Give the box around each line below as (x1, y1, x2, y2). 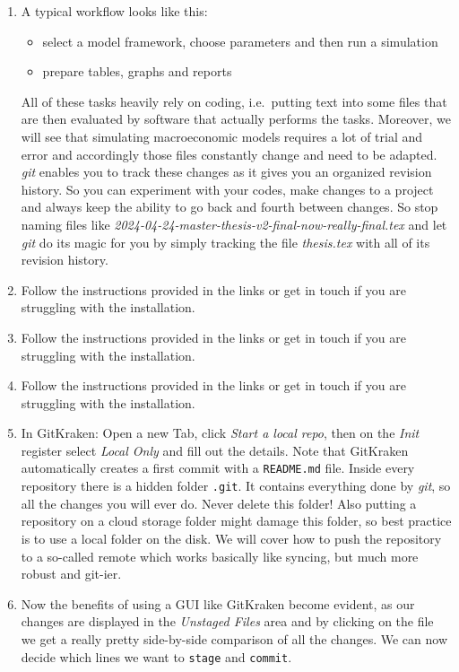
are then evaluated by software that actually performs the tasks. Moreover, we (21, 109, 452, 128)
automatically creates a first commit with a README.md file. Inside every (21, 458, 415, 477)
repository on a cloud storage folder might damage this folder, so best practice (21, 511, 452, 530)
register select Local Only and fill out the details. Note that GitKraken (21, 441, 409, 459)
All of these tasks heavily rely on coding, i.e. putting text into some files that (21, 92, 447, 110)
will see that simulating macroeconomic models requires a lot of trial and (21, 127, 423, 145)
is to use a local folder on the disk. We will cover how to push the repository (21, 528, 442, 547)
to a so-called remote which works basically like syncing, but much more (21, 546, 419, 565)
